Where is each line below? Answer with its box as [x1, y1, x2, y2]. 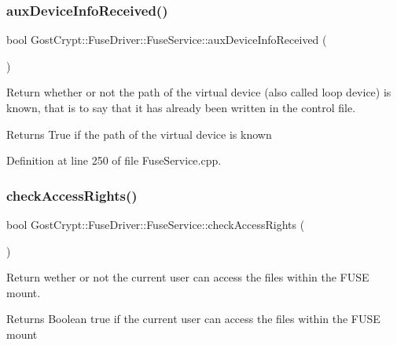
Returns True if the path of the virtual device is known [6, 125, 272, 142]
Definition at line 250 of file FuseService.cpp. [6, 152, 222, 169]
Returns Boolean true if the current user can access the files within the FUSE [6, 310, 380, 327]
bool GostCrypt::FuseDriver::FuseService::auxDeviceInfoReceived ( [6, 31, 327, 48]
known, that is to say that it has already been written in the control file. [6, 100, 356, 115]
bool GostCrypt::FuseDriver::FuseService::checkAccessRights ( [6, 216, 305, 232]
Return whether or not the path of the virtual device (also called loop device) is [6, 84, 391, 100]
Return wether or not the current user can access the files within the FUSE [6, 269, 369, 285]
